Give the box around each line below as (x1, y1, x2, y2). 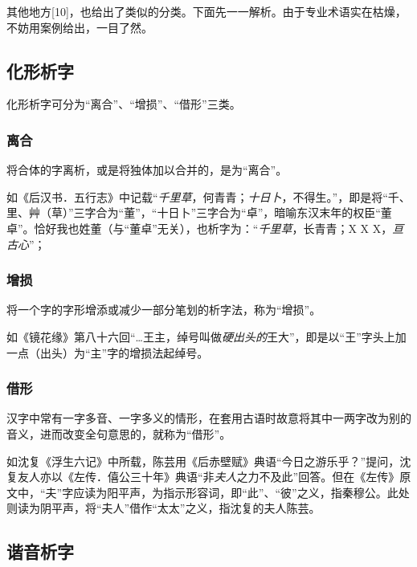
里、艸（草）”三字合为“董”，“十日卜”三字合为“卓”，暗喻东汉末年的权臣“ (6, 204, 381, 221)
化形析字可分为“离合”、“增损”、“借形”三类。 (6, 96, 241, 112)
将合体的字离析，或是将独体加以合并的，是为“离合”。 (6, 161, 288, 178)
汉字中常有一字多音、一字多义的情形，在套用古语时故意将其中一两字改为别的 (6, 410, 411, 426)
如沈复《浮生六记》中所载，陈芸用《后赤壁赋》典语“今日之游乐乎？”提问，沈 (6, 452, 411, 469)
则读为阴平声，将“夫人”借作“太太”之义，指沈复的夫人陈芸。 (6, 500, 321, 516)
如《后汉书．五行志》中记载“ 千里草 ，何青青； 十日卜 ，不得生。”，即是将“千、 (6, 188, 411, 205)
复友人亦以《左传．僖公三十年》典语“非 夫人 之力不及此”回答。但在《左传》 (6, 468, 400, 485)
